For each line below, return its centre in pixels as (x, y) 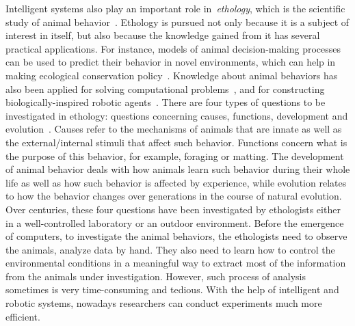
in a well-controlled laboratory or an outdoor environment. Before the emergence (175, 222)
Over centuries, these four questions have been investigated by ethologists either (173, 209)
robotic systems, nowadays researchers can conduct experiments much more (164, 303)
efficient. (23, 316)
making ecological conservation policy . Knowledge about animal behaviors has (172, 75)
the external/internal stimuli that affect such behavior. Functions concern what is (176, 142)
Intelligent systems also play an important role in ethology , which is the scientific (175, 8)
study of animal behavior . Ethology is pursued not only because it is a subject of (177, 22)
